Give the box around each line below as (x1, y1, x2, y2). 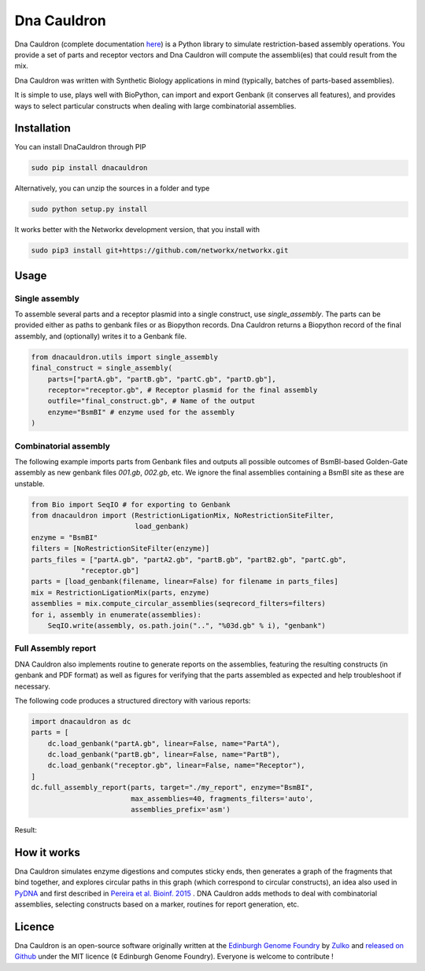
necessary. (14, 681, 51, 691)
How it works (14, 846, 80, 859)
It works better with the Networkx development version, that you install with (14, 225, 260, 234)
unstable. (14, 478, 45, 488)
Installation (14, 122, 71, 135)
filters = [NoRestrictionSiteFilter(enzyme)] (31, 544, 210, 553)
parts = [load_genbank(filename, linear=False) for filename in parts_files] (31, 577, 338, 586)
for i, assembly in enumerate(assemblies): (31, 610, 202, 619)
